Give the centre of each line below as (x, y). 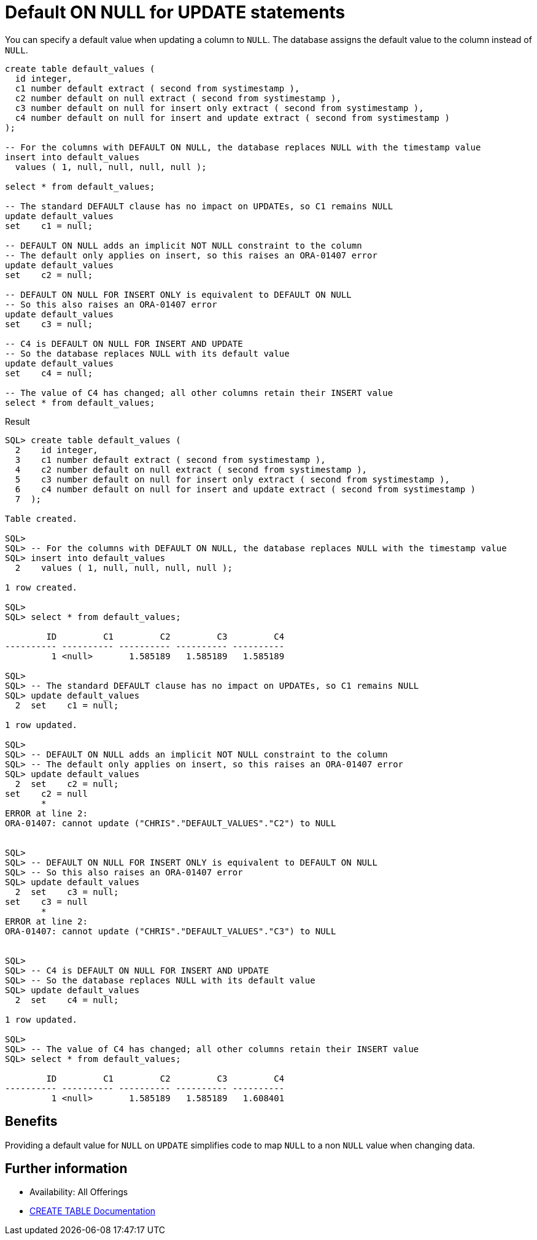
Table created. (41, 518)
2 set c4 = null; (67, 1000)
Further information (66, 1169)
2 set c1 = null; (67, 705)
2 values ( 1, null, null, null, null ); (124, 568)
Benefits (31, 1122)
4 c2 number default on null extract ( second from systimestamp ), (191, 469)
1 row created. (41, 587)
